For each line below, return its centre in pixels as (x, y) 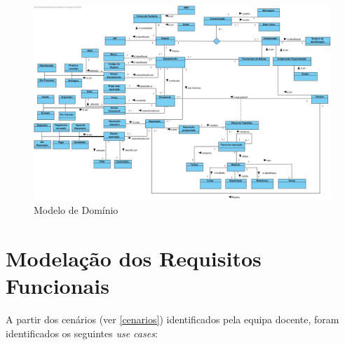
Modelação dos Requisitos (134, 258)
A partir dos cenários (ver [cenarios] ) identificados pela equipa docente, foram (172, 319)
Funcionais (57, 285)
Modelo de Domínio (76, 210)
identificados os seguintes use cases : (82, 333)
